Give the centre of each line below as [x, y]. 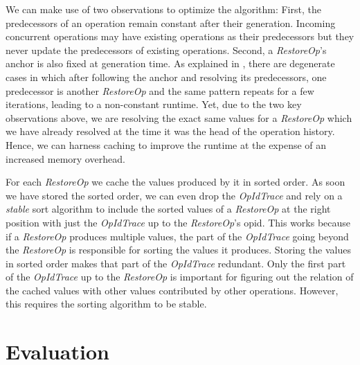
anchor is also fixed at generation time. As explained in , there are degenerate [170, 63]
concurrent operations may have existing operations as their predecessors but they [180, 36]
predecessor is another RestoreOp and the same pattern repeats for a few [160, 90]
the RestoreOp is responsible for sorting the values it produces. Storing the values [178, 250]
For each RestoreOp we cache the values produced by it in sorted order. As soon [175, 182]
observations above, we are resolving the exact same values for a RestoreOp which [179, 117]
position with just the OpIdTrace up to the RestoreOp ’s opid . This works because [178, 222]
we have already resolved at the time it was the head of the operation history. [170, 131]
